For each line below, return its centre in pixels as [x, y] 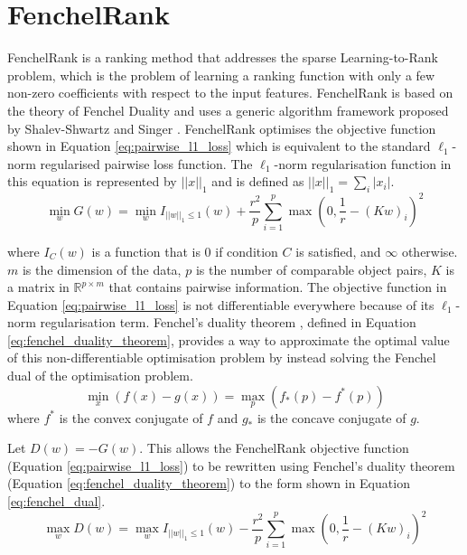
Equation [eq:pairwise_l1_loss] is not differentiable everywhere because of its [221, 304]
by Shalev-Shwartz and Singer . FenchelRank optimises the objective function [222, 128]
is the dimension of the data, [102, 269]
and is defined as [258, 181]
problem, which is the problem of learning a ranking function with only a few [221, 75]
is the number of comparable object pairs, [311, 269]
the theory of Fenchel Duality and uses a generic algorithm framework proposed [228, 110]
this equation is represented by [92, 181]
